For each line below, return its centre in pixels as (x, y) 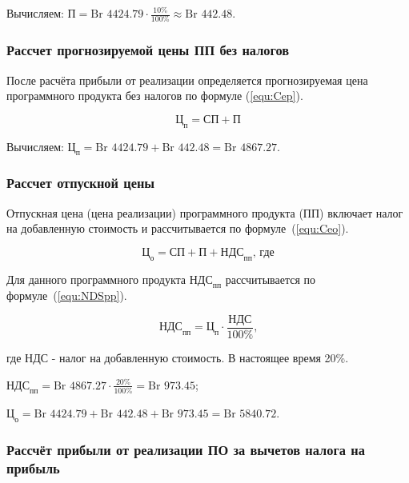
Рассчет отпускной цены (81, 183)
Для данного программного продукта (96, 279)
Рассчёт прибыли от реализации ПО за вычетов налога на (186, 449)
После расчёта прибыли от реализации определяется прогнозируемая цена (187, 80)
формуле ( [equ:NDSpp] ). (67, 295)
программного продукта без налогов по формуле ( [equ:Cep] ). (155, 96)
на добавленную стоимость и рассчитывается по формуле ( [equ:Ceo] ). (178, 228)
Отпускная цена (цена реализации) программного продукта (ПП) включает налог (205, 212)
